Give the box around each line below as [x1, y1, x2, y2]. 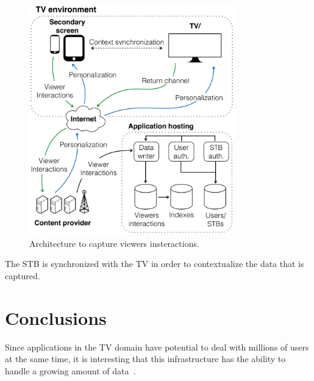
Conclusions [5, 305, 107, 330]
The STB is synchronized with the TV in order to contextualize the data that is [5, 257, 304, 270]
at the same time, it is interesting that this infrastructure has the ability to [5, 352, 286, 365]
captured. [5, 269, 40, 282]
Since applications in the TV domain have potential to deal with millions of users [5, 340, 309, 353]
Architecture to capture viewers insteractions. [29, 237, 199, 249]
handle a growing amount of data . [5, 364, 136, 377]
